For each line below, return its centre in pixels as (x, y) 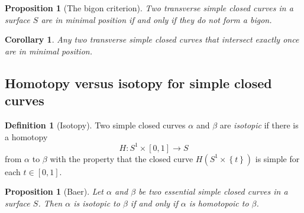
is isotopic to (97, 203)
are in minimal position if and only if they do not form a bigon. (156, 19)
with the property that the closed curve (122, 158)
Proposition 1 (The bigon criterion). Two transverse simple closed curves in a (149, 8)
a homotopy (26, 136)
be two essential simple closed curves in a (213, 191)
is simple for (277, 158)
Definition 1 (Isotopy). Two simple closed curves (95, 125)
